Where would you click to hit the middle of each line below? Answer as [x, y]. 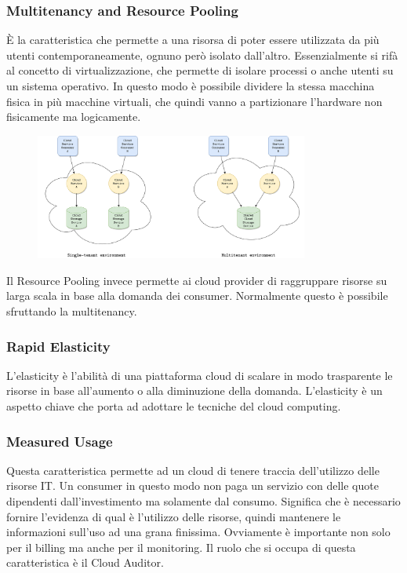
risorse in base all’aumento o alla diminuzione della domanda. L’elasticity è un [194, 391]
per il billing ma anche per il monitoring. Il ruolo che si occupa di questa [181, 547]
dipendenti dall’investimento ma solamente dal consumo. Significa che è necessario [203, 501]
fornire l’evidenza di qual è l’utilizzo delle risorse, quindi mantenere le [174, 516]
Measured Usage [60, 441]
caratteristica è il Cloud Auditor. [85, 562]
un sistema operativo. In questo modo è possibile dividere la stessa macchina [191, 86]
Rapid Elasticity [58, 346]
